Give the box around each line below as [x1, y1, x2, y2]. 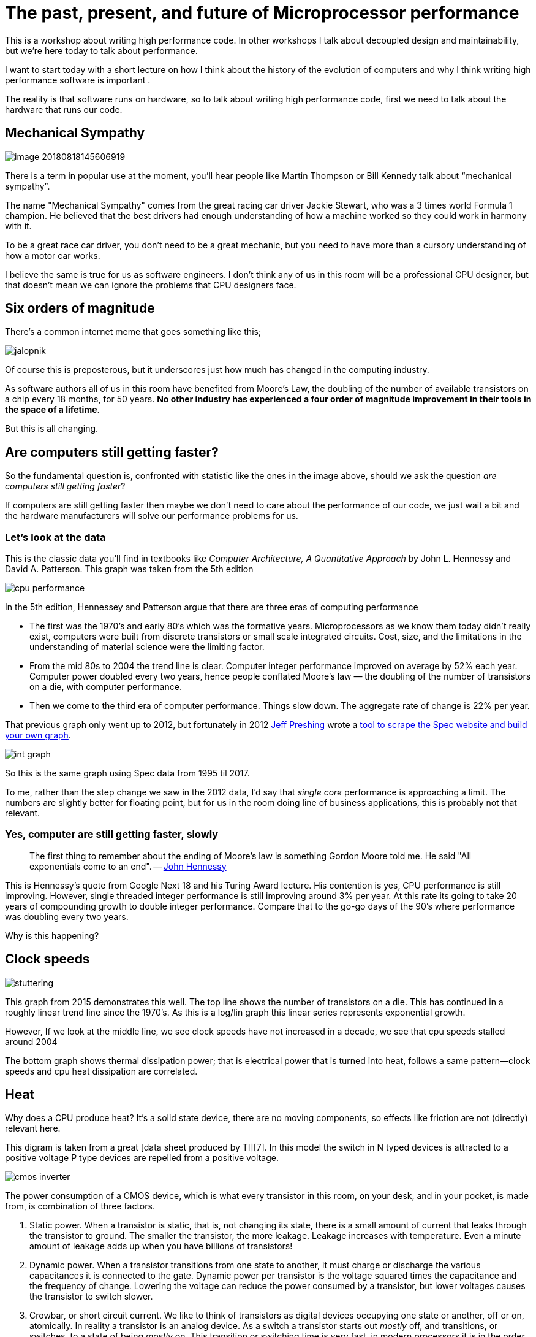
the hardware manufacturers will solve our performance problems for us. [5, 510, 298, 521]
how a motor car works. [5, 250, 100, 261]
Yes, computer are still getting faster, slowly [5, 828, 219, 841]
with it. [5, 220, 32, 231]
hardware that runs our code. [5, 104, 123, 115]
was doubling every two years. [5, 911, 129, 922]
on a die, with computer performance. [29, 681, 182, 692]
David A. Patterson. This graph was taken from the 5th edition [5, 564, 254, 575]
